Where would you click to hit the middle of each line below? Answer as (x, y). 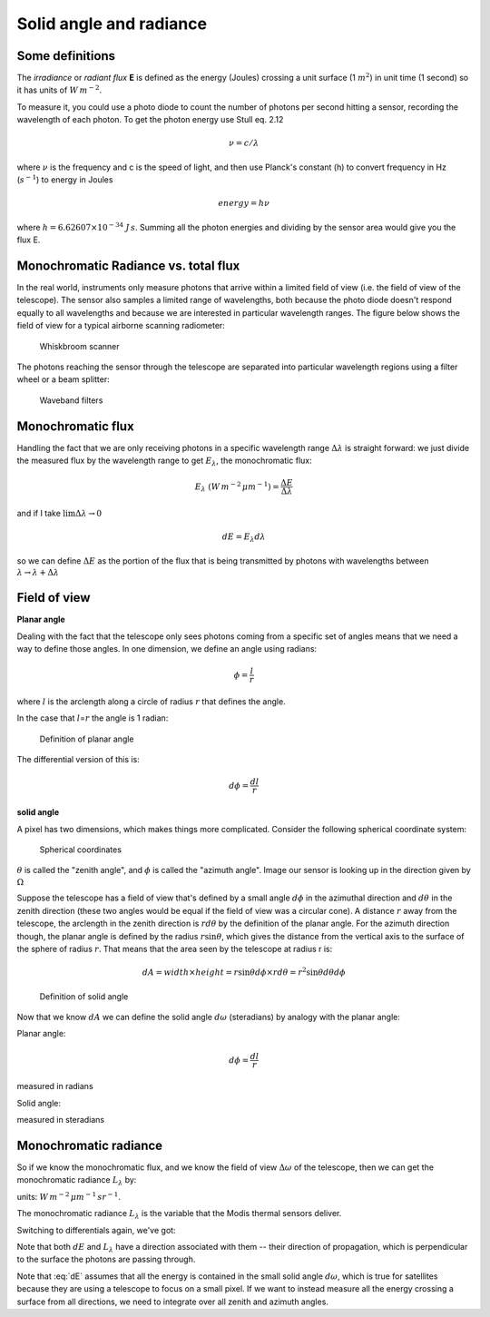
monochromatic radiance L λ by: (77, 1181)
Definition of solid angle (84, 996)
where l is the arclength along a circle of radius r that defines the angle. (151, 702)
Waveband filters (71, 400)
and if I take (39, 514)
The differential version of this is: (78, 760)
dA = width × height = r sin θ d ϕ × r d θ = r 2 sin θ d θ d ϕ (244, 972)
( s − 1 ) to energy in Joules (65, 179)
